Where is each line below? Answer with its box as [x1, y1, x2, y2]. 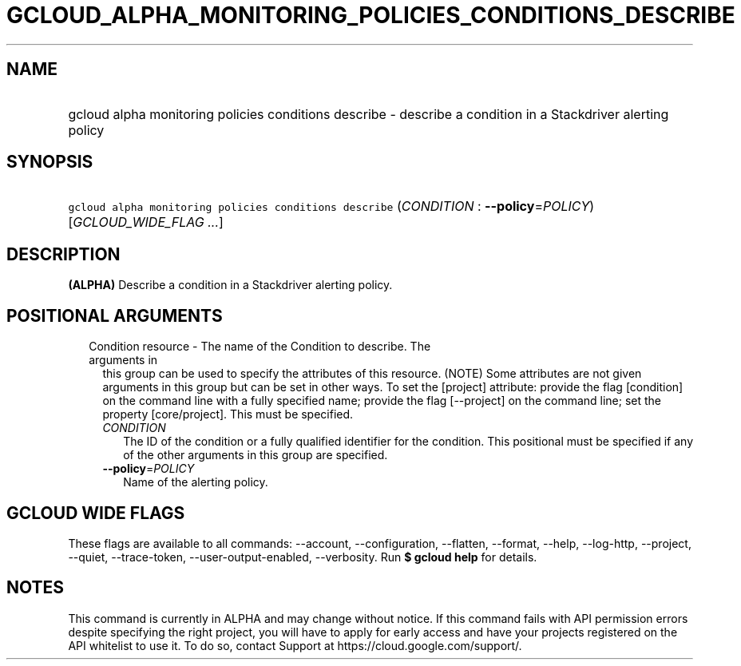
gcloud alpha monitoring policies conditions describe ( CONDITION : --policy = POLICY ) [68, 198, 595, 215]
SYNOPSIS [6, 152, 93, 172]
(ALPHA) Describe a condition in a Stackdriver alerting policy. [68, 278, 393, 292]
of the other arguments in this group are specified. [123, 448, 388, 462]
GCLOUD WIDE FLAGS [6, 502, 185, 523]
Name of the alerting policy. [123, 475, 268, 490]
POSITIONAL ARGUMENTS [6, 305, 223, 326]
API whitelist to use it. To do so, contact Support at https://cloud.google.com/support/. [68, 638, 522, 652]
